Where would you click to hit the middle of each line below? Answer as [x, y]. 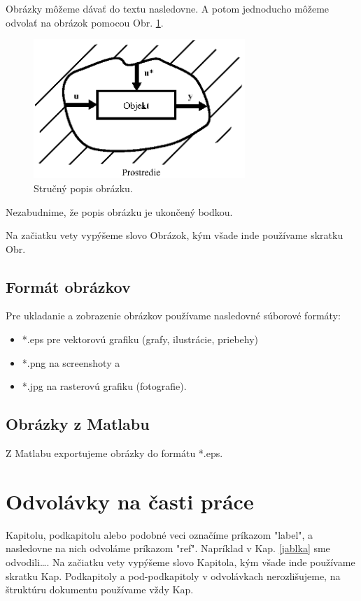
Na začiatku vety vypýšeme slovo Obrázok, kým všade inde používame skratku [175, 235]
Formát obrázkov [68, 286]
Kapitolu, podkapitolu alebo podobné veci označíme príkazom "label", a [160, 534]
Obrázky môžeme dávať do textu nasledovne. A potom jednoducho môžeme [168, 8]
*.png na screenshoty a [71, 362]
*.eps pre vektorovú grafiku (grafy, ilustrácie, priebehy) [140, 339]
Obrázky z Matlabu [78, 424]
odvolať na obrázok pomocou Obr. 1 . [85, 22]
